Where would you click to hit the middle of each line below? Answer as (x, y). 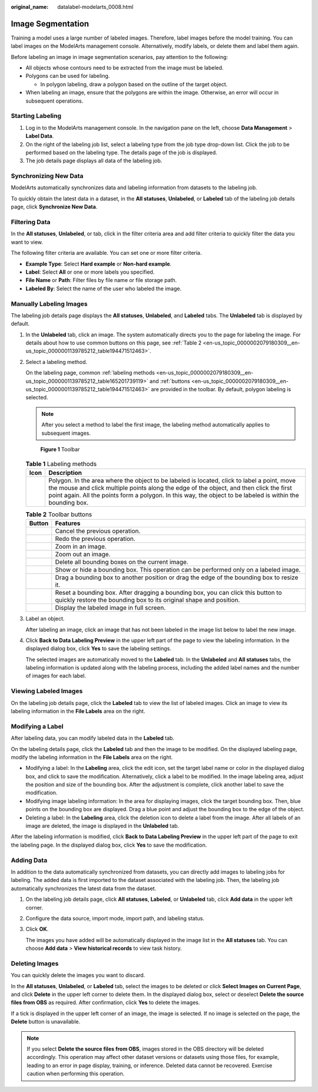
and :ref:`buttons (170, 381)
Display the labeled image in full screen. (110, 608)
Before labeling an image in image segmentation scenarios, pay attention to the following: (120, 57)
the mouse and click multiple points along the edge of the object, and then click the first (170, 488)
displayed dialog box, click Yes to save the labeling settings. (99, 648)
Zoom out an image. (83, 555)
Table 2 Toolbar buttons (59, 514)
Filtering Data (31, 222)
